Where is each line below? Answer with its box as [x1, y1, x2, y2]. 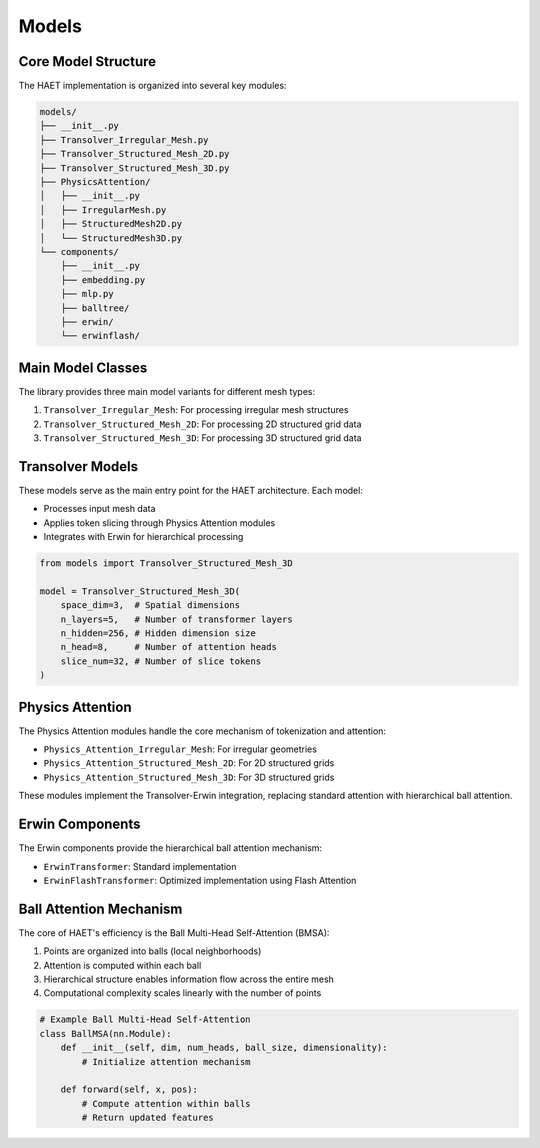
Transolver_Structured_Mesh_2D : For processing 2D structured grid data [43, 418, 362, 430]
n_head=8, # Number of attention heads [60, 641, 277, 653]
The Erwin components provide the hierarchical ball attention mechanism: [18, 842, 323, 854]
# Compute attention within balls [81, 1098, 251, 1109]
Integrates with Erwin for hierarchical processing [43, 531, 244, 543]
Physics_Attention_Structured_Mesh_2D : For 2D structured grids [43, 757, 335, 769]
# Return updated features [81, 1112, 214, 1124]
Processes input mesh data [43, 503, 156, 515]
